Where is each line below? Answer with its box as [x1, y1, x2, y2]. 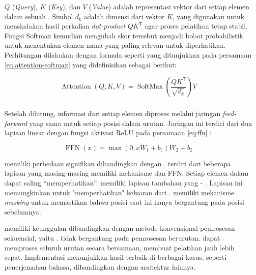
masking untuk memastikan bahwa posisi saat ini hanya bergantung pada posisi [4, 197, 244, 207]
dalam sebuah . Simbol [4, 11, 73, 21]
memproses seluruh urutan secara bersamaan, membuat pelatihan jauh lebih [4, 242, 235, 252]
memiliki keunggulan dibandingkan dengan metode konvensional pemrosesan [4, 223, 235, 233]
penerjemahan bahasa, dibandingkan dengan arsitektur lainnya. [4, 261, 196, 272]
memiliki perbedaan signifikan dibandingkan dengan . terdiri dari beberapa [4, 158, 231, 168]
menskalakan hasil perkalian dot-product [4, 21, 126, 31]
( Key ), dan [48, 1, 81, 11]
